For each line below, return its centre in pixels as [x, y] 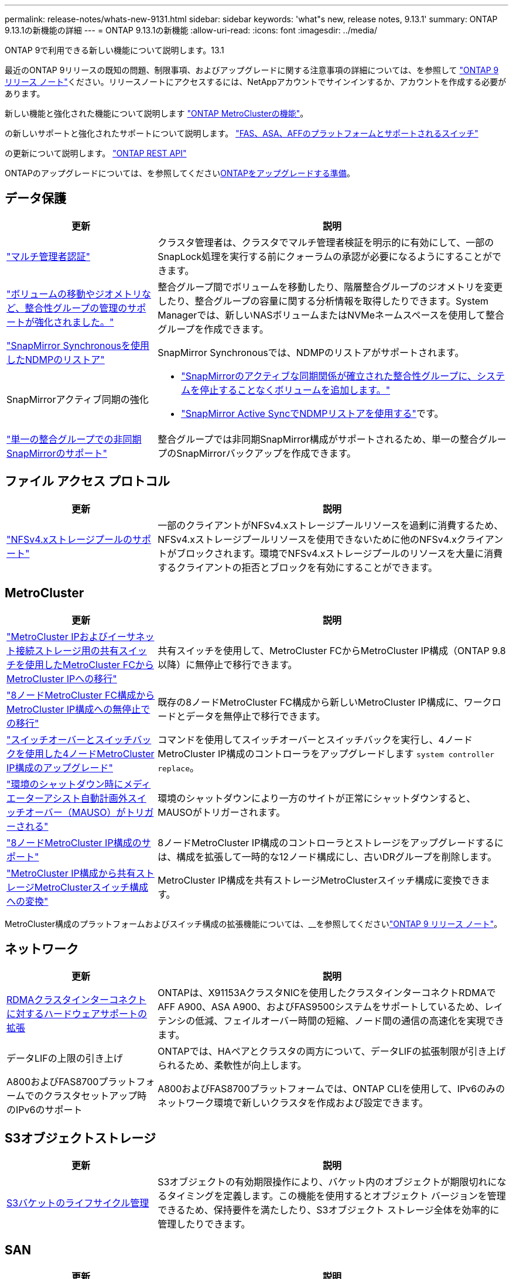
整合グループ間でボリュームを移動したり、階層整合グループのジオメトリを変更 [330, 287]
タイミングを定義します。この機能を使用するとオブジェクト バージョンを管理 [336, 1196]
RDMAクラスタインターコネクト [77, 1000]
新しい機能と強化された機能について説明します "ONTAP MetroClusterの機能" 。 [157, 113]
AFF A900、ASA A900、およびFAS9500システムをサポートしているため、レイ [330, 1007]
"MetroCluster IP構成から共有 [71, 873]
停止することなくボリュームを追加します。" [295, 390]
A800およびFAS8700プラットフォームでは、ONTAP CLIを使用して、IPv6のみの [331, 1089]
